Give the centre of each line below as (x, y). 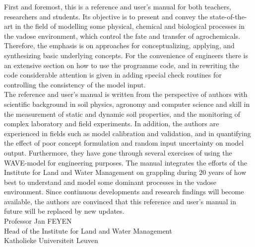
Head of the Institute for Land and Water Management (88, 230)
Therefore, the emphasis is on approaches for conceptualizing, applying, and (119, 45)
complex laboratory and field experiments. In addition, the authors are (112, 123)
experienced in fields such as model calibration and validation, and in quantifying (127, 133)
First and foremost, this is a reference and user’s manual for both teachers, (118, 6)
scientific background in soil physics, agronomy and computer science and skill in (127, 104)
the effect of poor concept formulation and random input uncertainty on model (124, 143)
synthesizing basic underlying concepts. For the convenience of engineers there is (126, 55)
